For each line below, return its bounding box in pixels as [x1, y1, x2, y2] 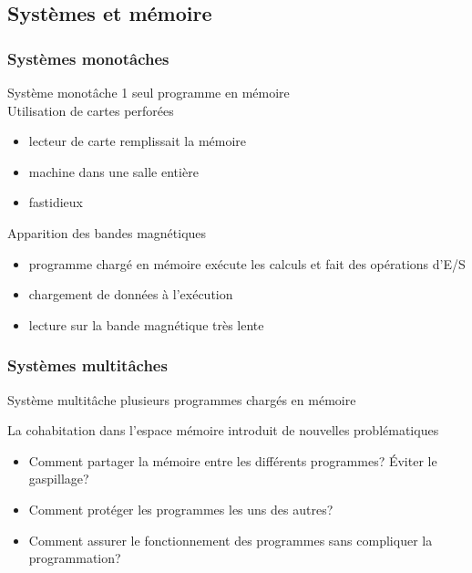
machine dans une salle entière [28, 161, 199, 181]
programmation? [28, 548, 121, 568]
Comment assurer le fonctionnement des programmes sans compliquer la [28, 530, 433, 549]
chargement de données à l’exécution [28, 285, 233, 304]
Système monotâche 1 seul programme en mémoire [7, 83, 290, 101]
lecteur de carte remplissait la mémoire [28, 131, 247, 151]
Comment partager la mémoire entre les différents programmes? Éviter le [28, 451, 437, 470]
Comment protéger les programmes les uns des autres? [28, 499, 333, 518]
